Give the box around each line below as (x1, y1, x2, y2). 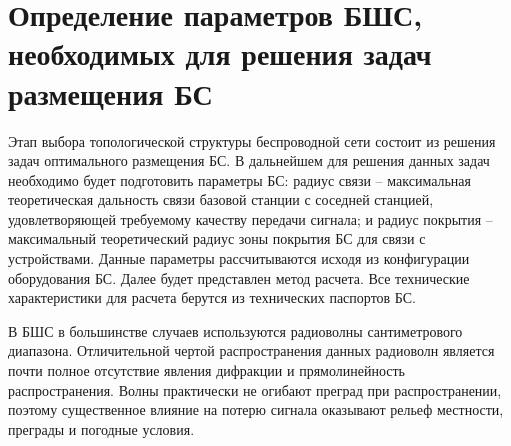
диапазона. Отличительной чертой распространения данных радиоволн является (8, 340, 495, 361)
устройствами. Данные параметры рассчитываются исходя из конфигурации (8, 248, 470, 269)
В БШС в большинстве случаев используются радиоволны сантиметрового (8, 320, 463, 341)
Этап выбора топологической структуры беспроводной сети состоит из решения (8, 130, 496, 151)
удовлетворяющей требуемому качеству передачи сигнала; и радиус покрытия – (8, 208, 493, 229)
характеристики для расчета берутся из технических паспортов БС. (8, 287, 417, 308)
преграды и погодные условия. (8, 418, 195, 439)
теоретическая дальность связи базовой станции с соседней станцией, (8, 189, 434, 210)
